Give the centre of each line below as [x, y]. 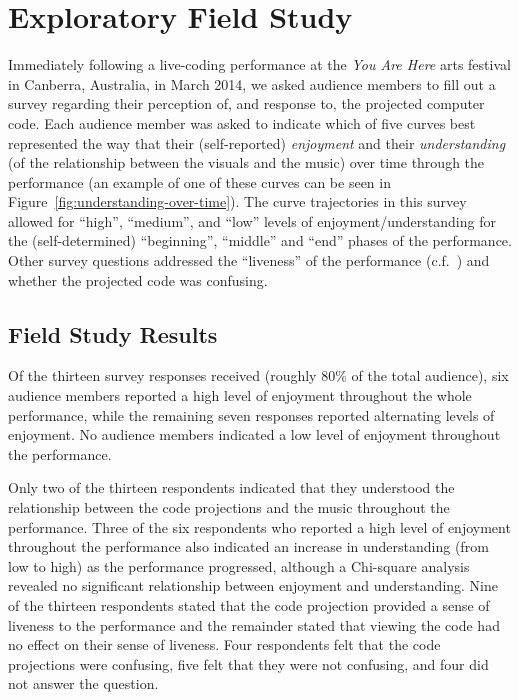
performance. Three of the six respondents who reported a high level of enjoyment [259, 526]
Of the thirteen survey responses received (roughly [162, 375]
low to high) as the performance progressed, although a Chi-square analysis [239, 565]
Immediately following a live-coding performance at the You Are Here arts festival [259, 64]
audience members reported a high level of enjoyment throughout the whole [240, 395]
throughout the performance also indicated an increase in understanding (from [248, 546]
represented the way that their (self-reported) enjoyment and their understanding [257, 142]
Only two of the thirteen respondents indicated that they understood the [231, 487]
